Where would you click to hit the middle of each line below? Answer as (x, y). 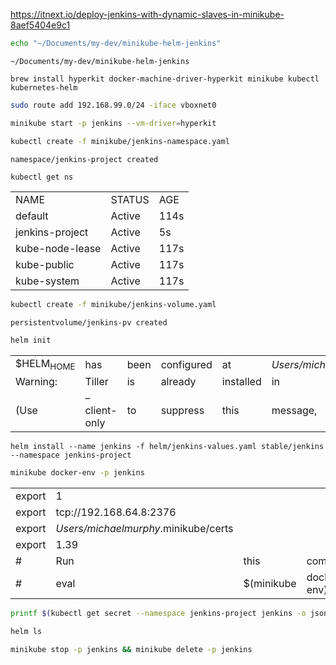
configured (186, 364)
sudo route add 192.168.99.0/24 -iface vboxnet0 (113, 105)
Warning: (36, 382)
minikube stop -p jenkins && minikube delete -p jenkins (131, 649)
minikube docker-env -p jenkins (77, 473)
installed (241, 382)
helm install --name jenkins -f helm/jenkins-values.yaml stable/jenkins (167, 447)
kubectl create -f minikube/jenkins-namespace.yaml (120, 141)
